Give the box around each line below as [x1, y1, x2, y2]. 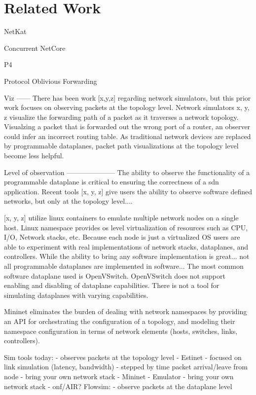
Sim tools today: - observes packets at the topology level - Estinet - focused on [4, 352, 242, 362]
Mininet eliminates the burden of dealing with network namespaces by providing [4, 306, 247, 317]
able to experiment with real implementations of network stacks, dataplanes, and [4, 241, 249, 251]
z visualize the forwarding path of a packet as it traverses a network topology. [4, 111, 239, 122]
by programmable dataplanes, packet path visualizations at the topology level [4, 141, 239, 151]
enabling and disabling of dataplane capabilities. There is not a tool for [4, 280, 219, 290]
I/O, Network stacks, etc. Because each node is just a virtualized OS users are [4, 232, 240, 242]
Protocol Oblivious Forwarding [4, 75, 97, 86]
